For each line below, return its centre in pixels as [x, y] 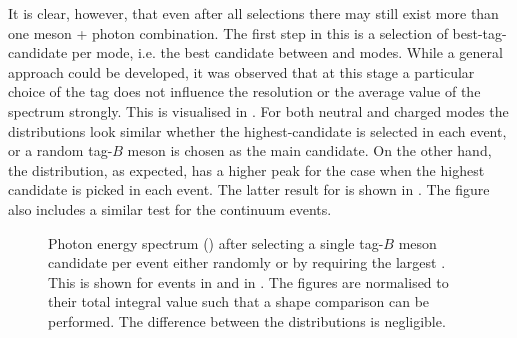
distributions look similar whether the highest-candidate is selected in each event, [257, 130]
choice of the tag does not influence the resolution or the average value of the [244, 91]
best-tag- [479, 32]
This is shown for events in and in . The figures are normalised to [248, 281]
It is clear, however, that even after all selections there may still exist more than [253, 13]
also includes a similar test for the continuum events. [170, 208]
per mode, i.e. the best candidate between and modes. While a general [287, 52]
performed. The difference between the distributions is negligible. [247, 320]
